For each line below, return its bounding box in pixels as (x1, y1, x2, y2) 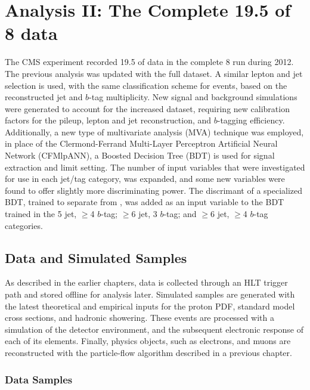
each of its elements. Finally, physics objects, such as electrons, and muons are (5, 335, 291, 347)
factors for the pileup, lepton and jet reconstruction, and (5, 114, 212, 126)
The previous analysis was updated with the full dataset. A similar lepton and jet (5, 67, 303, 79)
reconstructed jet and (5, 91, 83, 103)
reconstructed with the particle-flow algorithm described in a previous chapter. (5, 346, 292, 358)
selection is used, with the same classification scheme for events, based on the (5, 79, 287, 91)
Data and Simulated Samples (5, 248, 187, 267)
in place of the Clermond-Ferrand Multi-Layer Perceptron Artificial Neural (5, 137, 278, 150)
